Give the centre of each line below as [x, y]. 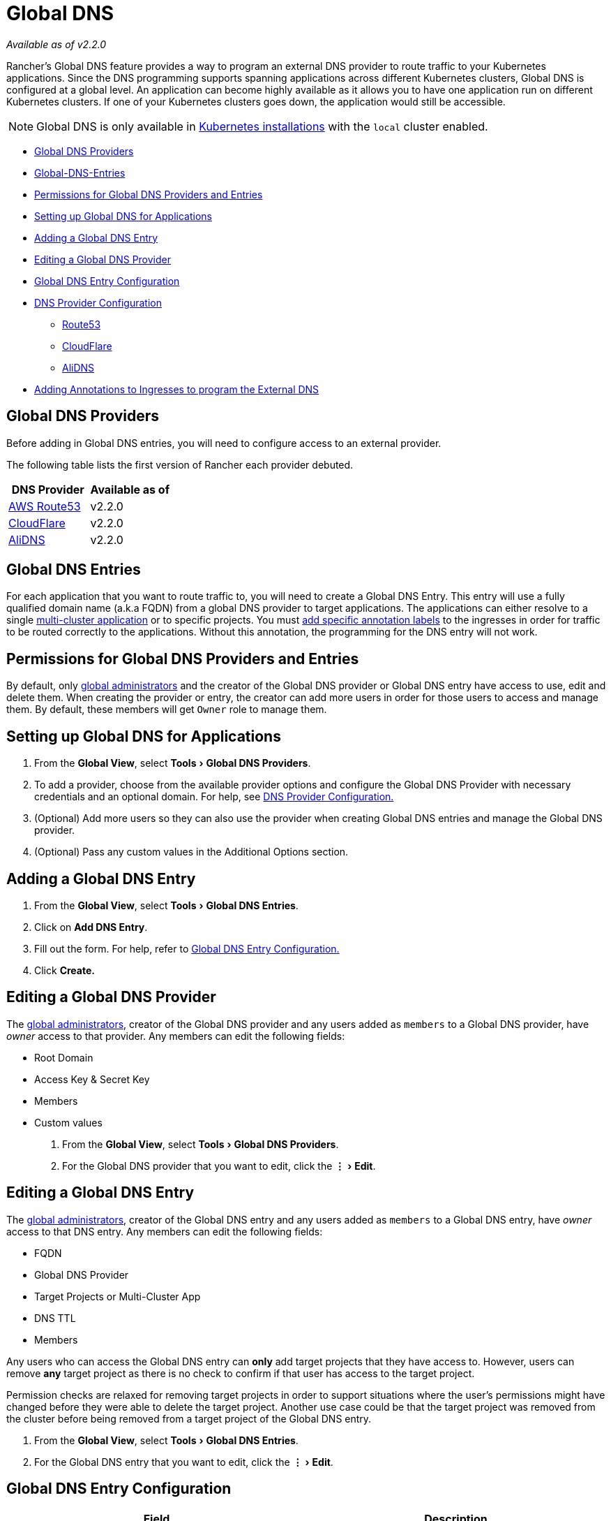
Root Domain [64, 1057]
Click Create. [65, 970]
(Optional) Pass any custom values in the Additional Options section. [191, 852]
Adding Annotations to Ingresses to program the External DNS [177, 389]
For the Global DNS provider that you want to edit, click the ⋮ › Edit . [219, 1166]
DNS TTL [55, 1318]
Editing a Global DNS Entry [100, 1193]
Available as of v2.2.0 [56, 44]
